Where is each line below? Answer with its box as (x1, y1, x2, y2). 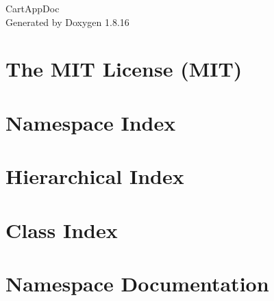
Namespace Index (5, 108, 176, 136)
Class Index (5, 215, 118, 244)
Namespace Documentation (5, 269, 269, 297)
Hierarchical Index (5, 162, 184, 190)
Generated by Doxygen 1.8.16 (5, 14, 129, 29)
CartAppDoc (5, 1, 60, 15)
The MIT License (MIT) (5, 55, 242, 83)
